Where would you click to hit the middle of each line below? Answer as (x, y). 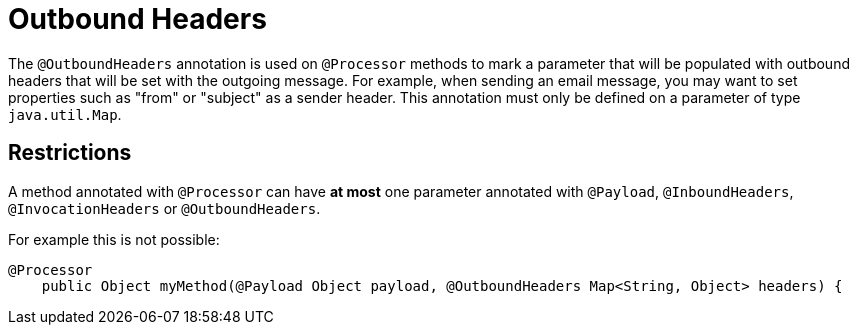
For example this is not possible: (114, 239)
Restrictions (70, 153)
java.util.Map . (65, 114)
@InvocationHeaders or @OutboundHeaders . (164, 208)
